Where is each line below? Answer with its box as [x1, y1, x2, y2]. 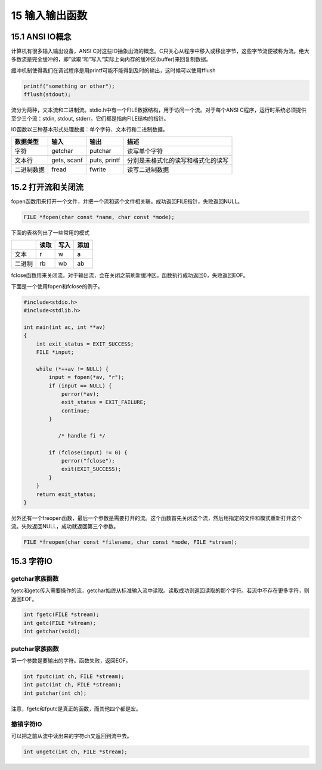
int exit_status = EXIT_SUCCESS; [36, 340, 134, 347]
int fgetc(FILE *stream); [23, 611, 100, 618]
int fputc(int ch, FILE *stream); [23, 673, 125, 680]
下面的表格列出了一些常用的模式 [11, 229, 89, 236]
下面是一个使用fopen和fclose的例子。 [11, 282, 104, 289]
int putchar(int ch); [23, 689, 87, 697]
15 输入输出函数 [11, 9, 88, 22]
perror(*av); [61, 390, 100, 397]
